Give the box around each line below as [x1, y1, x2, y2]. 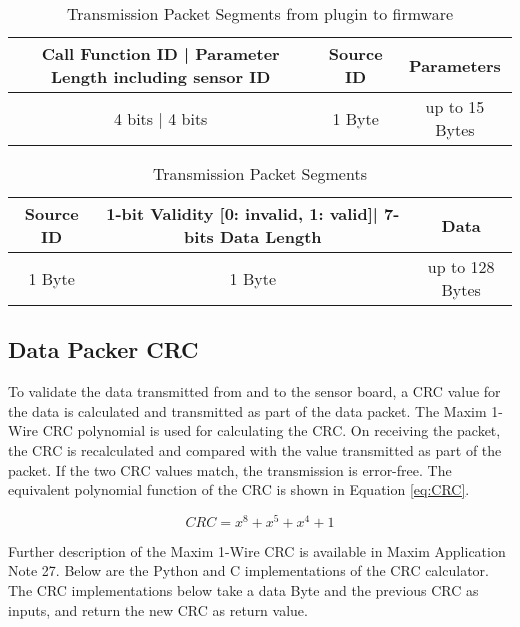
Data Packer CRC [8, 334, 199, 365]
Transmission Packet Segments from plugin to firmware [66, 2, 454, 25]
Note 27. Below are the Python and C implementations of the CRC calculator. [8, 560, 489, 581]
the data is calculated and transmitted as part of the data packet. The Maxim [8, 400, 487, 421]
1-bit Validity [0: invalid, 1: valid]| [106, 202, 378, 225]
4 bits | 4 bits [113, 106, 208, 130]
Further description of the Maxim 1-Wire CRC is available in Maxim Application [8, 540, 506, 561]
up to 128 [427, 255, 495, 278]
